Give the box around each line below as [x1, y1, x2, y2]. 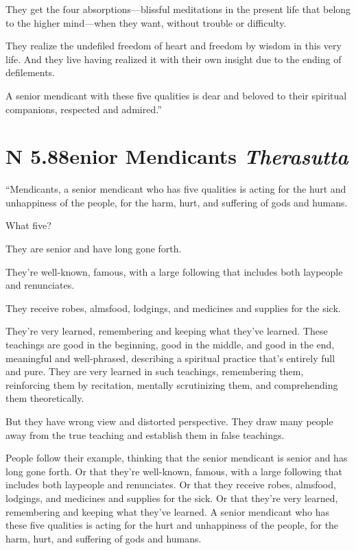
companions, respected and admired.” [5, 101, 162, 116]
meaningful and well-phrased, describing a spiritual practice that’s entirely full [5, 350, 335, 365]
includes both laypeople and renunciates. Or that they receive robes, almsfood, [5, 477, 336, 492]
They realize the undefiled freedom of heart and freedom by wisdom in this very [5, 38, 342, 53]
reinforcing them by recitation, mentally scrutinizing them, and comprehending [5, 377, 338, 392]
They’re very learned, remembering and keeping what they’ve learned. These [5, 324, 328, 338]
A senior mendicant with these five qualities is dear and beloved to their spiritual [5, 88, 347, 102]
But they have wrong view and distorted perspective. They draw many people [5, 414, 333, 428]
